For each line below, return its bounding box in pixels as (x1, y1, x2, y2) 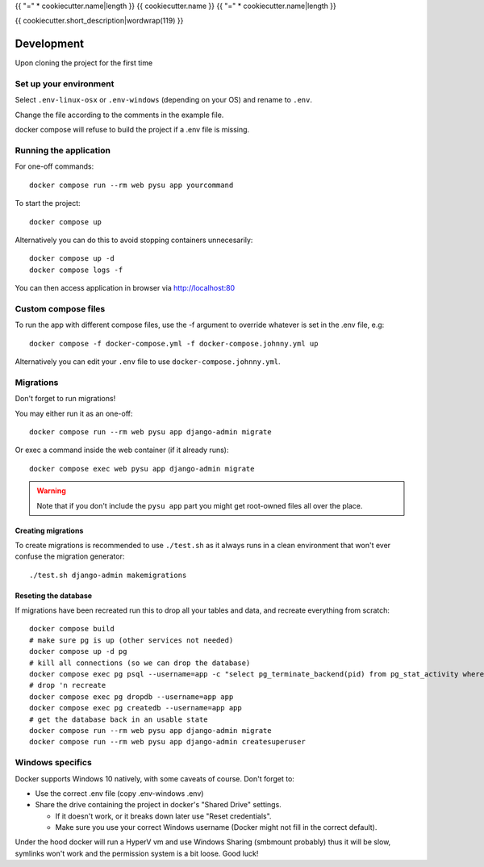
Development (15, 37, 85, 51)
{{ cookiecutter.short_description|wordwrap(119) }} (15, 16, 184, 26)
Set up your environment (15, 78, 115, 90)
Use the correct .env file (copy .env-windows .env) (35, 788, 204, 798)
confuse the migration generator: (15, 551, 125, 561)
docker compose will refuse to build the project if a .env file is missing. (15, 125, 250, 135)
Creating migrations (15, 526, 84, 535)
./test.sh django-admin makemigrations (29, 570, 187, 580)
